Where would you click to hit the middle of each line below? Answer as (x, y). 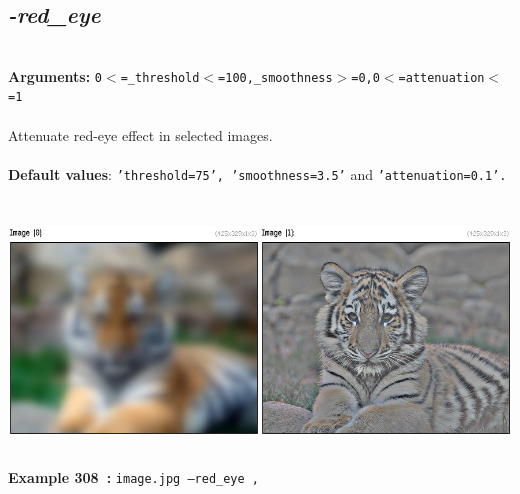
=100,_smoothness (275, 77)
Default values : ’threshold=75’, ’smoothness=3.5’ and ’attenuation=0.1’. (257, 173)
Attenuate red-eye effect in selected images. (140, 134)
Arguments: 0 (55, 75)
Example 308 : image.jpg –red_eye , (133, 476)
